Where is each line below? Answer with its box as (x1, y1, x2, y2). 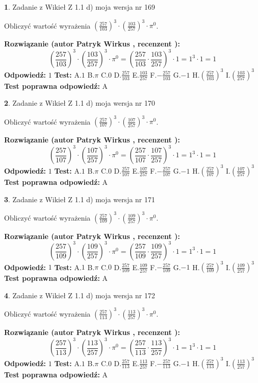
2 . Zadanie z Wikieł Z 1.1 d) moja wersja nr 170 (4, 98, 156, 108)
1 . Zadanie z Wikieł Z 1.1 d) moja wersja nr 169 (4, 2, 156, 12)
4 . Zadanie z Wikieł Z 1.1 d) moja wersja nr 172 (4, 290, 156, 300)
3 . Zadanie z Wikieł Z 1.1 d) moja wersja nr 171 (4, 194, 156, 204)
